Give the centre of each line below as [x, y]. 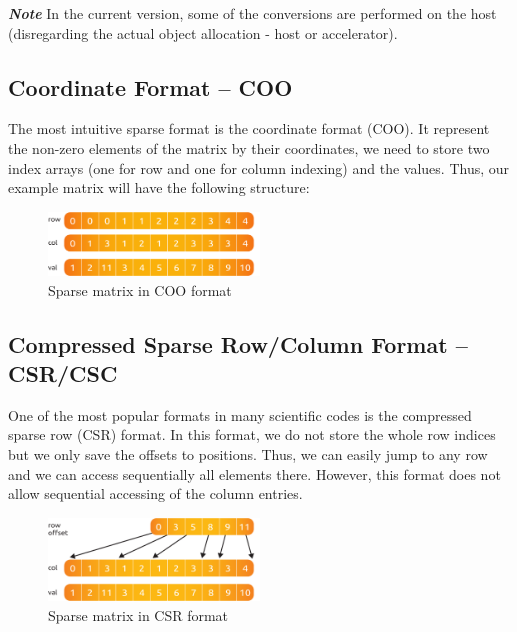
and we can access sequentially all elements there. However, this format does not [254, 473]
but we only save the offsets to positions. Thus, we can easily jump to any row [248, 453]
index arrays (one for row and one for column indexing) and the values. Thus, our [259, 167]
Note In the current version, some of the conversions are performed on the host [252, 13]
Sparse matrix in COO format [140, 289]
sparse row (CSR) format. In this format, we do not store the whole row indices [252, 434]
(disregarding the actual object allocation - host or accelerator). [203, 32]
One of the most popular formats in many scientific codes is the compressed [240, 414]
